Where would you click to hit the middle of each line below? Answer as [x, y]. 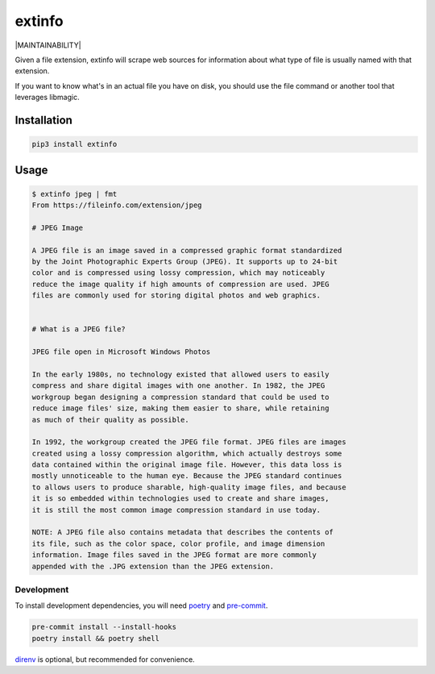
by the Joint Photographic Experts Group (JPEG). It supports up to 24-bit [185, 262]
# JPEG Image [58, 227]
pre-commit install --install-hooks [104, 627]
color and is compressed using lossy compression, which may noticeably [178, 273]
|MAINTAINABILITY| [48, 45]
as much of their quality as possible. [110, 420]
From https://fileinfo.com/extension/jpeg [117, 205]
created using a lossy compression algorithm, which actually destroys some [187, 453]
